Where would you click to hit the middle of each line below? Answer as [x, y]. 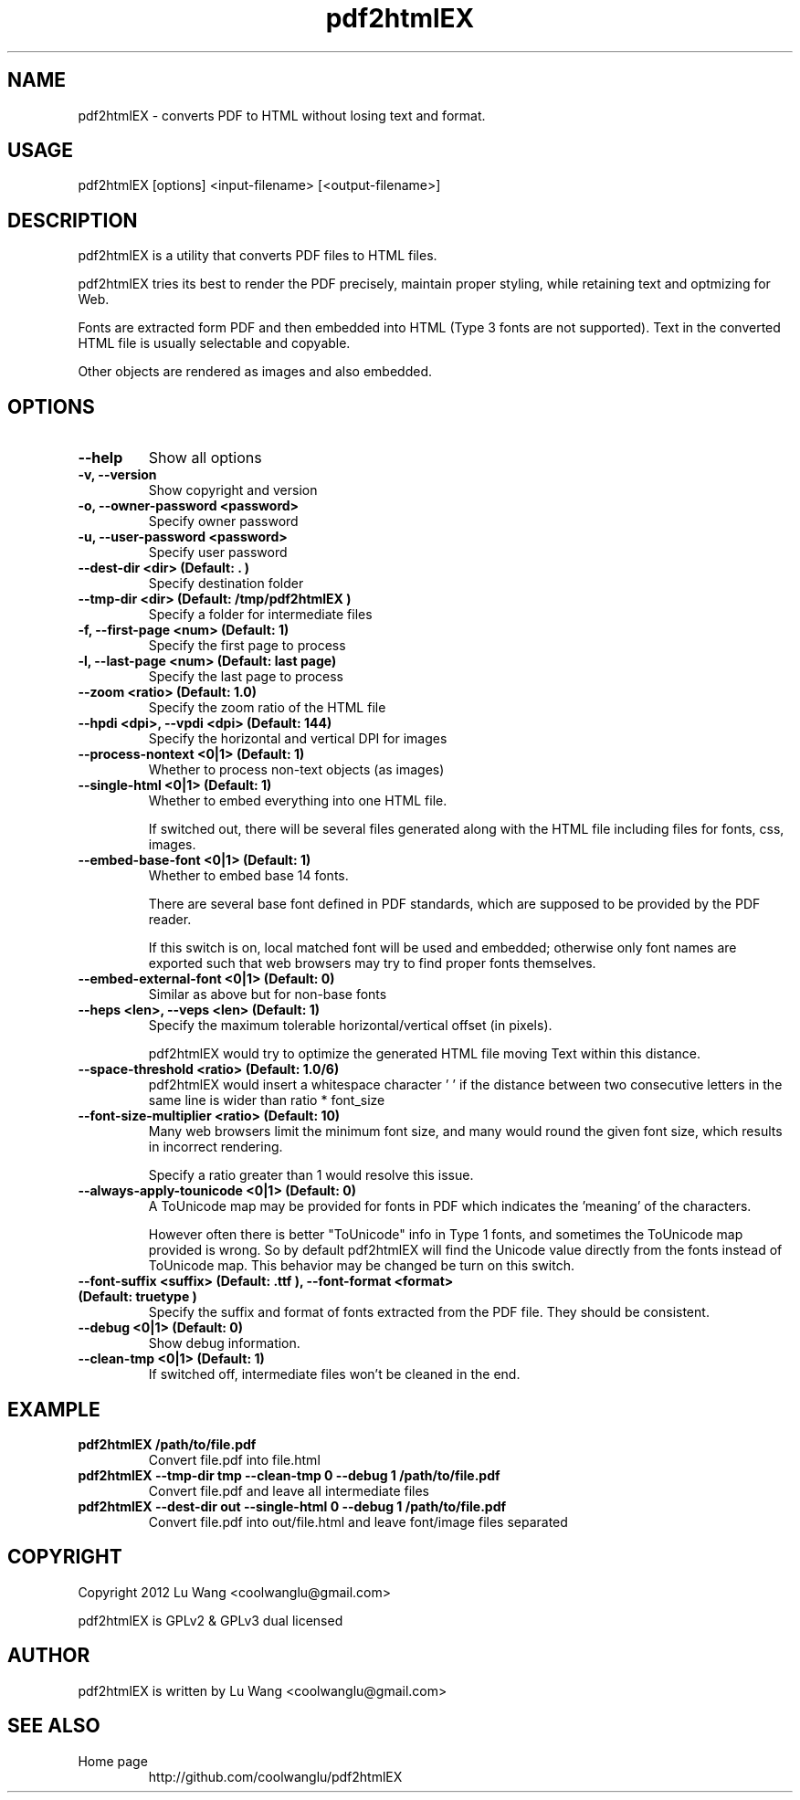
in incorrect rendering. [216, 1147]
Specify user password [218, 553]
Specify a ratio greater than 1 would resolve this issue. [311, 1175]
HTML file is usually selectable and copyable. [214, 343]
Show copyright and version [233, 490]
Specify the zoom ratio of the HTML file [267, 708]
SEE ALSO [54, 1726]
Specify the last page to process [246, 677]
